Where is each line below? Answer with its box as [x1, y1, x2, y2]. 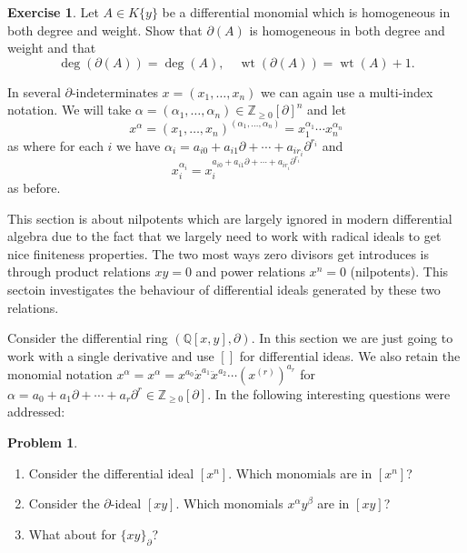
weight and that [7, 38, 96, 57]
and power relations [195, 262, 305, 281]
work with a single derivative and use [7, 346, 214, 365]
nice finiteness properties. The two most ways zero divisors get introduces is [7, 244, 429, 263]
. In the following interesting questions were [207, 384, 451, 403]
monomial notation [7, 364, 113, 383]
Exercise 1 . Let [7, 3, 99, 21]
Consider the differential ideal [28, 463, 194, 482]
